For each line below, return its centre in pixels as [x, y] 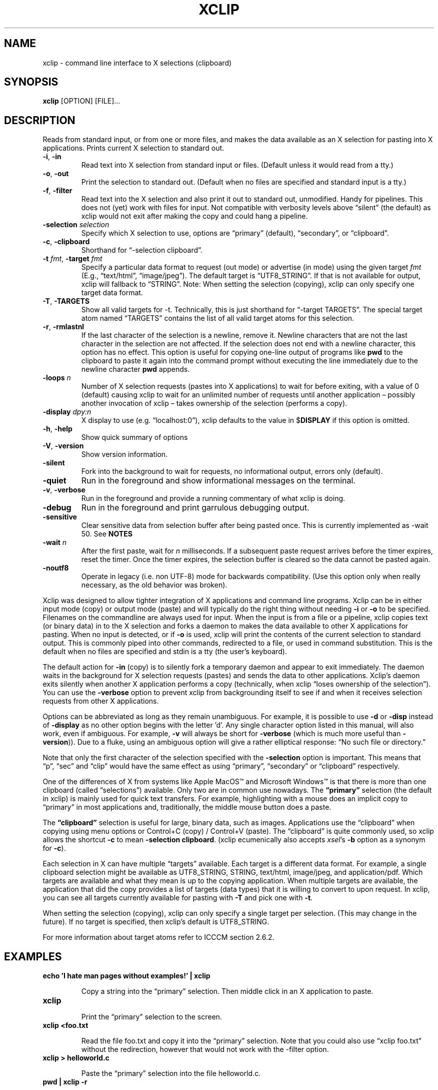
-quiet [54, 481]
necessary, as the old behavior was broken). [154, 585]
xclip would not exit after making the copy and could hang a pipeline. [194, 216]
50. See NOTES [107, 534]
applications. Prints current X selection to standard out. [133, 148]
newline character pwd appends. [135, 369]
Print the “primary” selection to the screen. [151, 1017]
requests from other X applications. [101, 701]
